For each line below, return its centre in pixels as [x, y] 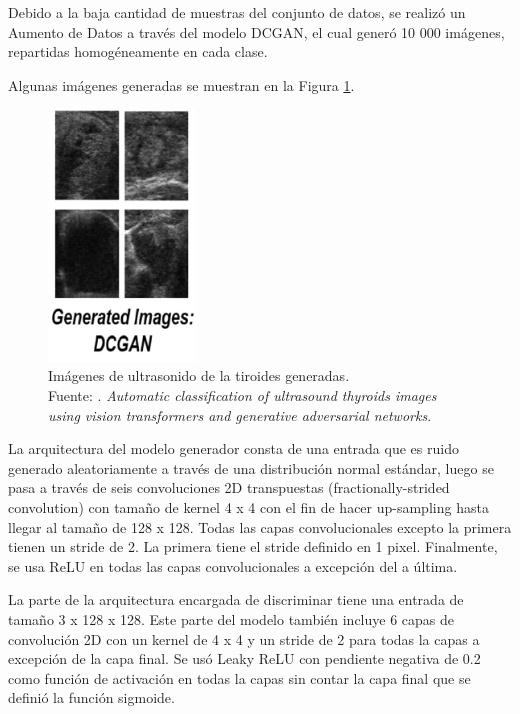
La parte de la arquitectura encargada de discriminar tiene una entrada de [236, 599]
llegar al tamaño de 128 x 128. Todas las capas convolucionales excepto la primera [260, 526]
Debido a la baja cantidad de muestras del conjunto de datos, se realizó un [237, 12]
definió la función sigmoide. [91, 697]
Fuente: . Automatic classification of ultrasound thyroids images [242, 394]
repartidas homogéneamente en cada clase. [138, 51]
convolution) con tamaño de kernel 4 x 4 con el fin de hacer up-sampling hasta [248, 506]
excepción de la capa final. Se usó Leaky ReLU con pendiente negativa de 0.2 [244, 658]
